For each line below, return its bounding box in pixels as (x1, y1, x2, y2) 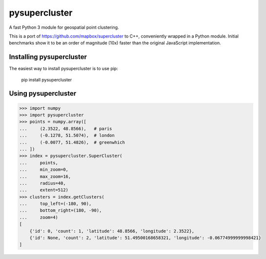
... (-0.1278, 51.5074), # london (19, 133, 115, 139)
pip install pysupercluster (21, 77, 72, 82)
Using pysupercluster (9, 89, 77, 98)
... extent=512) (19, 187, 68, 193)
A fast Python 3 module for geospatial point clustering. (9, 24, 119, 30)
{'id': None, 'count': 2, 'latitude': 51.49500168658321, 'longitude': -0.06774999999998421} (29, 235, 261, 241)
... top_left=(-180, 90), (19, 201, 92, 207)
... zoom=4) (19, 215, 59, 220)
